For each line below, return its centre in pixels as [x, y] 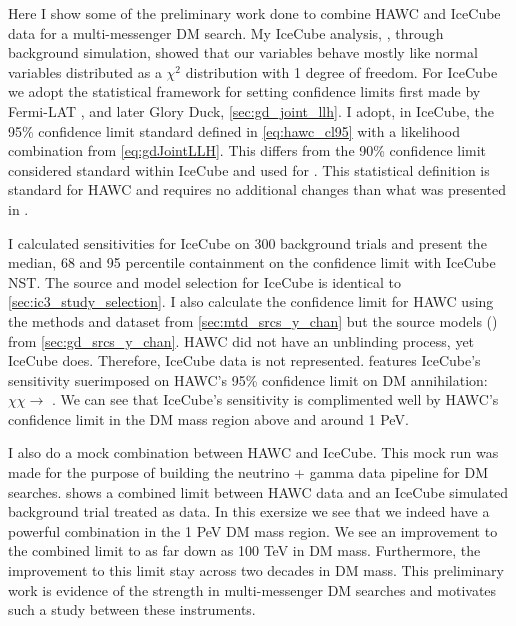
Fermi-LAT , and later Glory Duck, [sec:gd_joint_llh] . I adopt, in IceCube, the [251, 110]
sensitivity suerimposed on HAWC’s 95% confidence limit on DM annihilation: [248, 379]
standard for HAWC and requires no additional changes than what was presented [257, 189]
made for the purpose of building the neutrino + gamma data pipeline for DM [248, 472]
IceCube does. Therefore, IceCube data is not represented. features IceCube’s [244, 360]
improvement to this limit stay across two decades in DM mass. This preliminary [256, 570]
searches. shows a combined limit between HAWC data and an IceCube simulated [258, 491]
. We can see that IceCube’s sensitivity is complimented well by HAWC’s [275, 399]
